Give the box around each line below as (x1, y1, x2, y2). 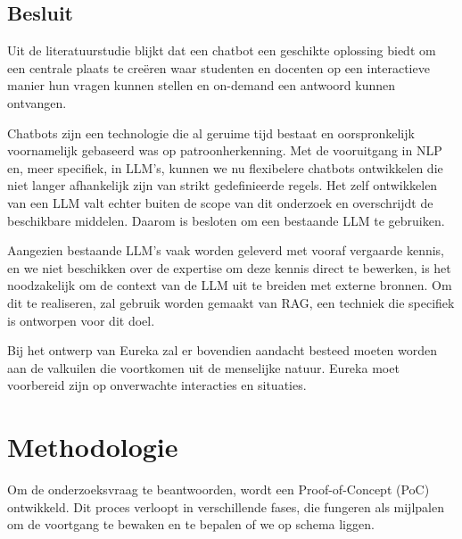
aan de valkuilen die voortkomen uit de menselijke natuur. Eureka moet (7, 358, 400, 377)
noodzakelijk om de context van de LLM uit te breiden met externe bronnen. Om (7, 276, 452, 294)
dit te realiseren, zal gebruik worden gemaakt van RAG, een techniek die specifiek (7, 293, 455, 311)
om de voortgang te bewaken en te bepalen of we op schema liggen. (7, 515, 375, 534)
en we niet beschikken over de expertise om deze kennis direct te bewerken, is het (7, 258, 451, 277)
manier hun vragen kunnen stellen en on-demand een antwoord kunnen (7, 76, 396, 95)
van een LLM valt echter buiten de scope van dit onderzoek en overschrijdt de (7, 193, 433, 211)
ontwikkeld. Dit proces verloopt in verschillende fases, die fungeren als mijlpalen (7, 497, 444, 516)
